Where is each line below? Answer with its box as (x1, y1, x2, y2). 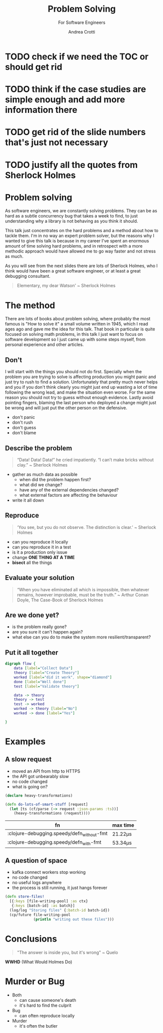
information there (5, 105, 78, 115)
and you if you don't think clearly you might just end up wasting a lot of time (5, 384, 157, 390)
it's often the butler (19, 1023, 58, 1029)
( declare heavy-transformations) (5, 793, 73, 798)
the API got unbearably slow (12, 773, 69, 779)
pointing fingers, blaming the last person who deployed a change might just (5, 400, 157, 406)
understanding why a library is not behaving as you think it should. (5, 218, 138, 224)
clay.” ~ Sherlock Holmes (17, 462, 68, 468)
